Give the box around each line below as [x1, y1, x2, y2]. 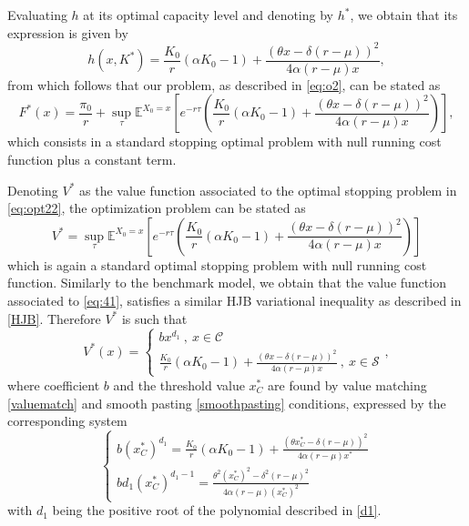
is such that [121, 309, 188, 328]
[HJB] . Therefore [7, 309, 101, 328]
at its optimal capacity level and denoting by [83, 5, 333, 24]
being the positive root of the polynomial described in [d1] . [52, 501, 382, 520]
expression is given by [7, 23, 128, 42]
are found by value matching [268, 375, 427, 394]
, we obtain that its [350, 5, 458, 24]
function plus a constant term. [7, 149, 177, 168]
